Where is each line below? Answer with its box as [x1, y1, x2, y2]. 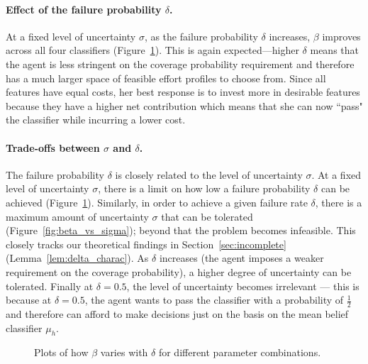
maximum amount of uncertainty [6, 209, 149, 224]
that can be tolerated [161, 209, 253, 224]
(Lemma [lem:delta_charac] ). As [6, 250, 149, 265]
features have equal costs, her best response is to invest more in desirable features [6, 84, 360, 99]
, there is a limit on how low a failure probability [98, 181, 311, 196]
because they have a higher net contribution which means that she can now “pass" [6, 98, 363, 113]
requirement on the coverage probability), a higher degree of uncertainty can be [6, 264, 352, 279]
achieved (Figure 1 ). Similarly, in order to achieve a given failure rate [6, 194, 308, 209]
